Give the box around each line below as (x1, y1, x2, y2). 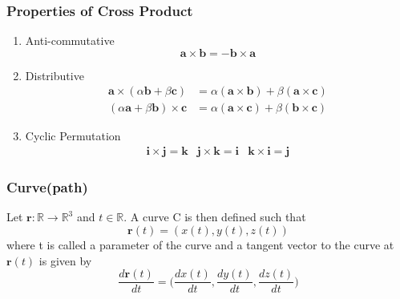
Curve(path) (6, 177, 88, 197)
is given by (38, 252, 92, 269)
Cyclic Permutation (25, 127, 121, 144)
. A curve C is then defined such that (123, 208, 306, 225)
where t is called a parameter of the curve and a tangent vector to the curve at (6, 236, 394, 253)
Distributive (25, 67, 84, 83)
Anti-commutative (25, 32, 115, 49)
